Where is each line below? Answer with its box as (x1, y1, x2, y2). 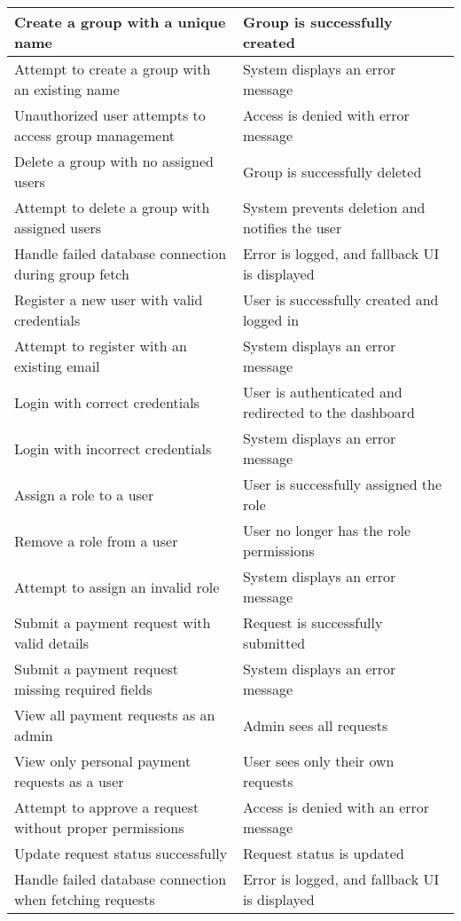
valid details (14, 633, 90, 653)
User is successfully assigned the (242, 474, 442, 494)
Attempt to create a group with (14, 59, 211, 79)
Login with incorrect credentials (14, 437, 212, 459)
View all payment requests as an (14, 705, 215, 725)
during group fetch (14, 264, 129, 284)
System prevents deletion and (242, 197, 426, 217)
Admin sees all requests (242, 714, 388, 736)
